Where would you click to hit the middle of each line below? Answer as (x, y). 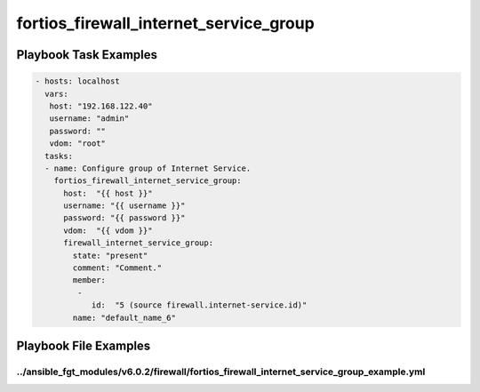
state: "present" (110, 255)
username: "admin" (89, 119)
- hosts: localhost (77, 81)
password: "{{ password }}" (124, 218)
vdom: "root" (78, 144)
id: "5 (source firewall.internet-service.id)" (199, 305)
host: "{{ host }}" (108, 193)
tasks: (59, 156)
